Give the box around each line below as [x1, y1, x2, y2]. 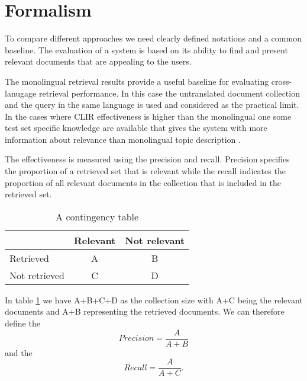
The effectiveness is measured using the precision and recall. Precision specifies [5, 153, 290, 165]
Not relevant [125, 233, 185, 247]
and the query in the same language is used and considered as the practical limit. [5, 98, 299, 111]
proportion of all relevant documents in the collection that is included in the [5, 176, 281, 188]
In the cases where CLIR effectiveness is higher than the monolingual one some [5, 110, 292, 122]
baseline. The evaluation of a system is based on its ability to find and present [5, 43, 288, 56]
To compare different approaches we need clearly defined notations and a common [5, 32, 302, 44]
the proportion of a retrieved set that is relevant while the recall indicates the [5, 165, 286, 177]
